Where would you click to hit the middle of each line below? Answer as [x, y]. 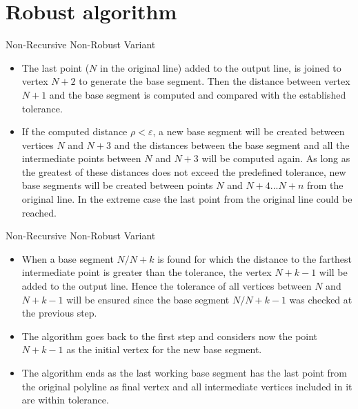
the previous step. [59, 313]
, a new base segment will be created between [249, 131]
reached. [39, 212]
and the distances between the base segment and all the [232, 144]
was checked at [321, 299]
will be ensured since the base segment [148, 299]
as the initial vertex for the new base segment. [164, 349]
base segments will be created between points [117, 185]
